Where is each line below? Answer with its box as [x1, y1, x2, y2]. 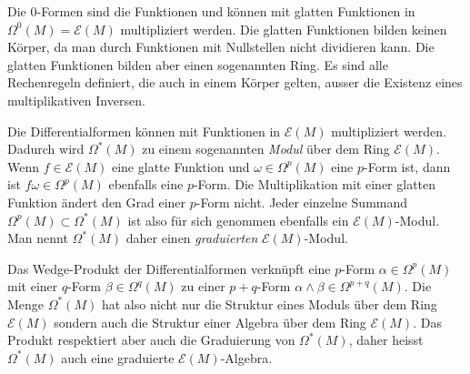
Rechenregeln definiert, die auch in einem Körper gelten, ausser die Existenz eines [7, 73, 463, 92]
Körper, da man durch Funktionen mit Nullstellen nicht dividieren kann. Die [7, 37, 435, 56]
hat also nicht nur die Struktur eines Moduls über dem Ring [101, 294, 437, 313]
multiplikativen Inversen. [7, 90, 145, 109]
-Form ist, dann [364, 157, 451, 176]
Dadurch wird [7, 139, 85, 158]
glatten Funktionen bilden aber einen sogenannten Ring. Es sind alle [7, 55, 388, 74]
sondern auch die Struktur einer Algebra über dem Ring [54, 312, 366, 331]
